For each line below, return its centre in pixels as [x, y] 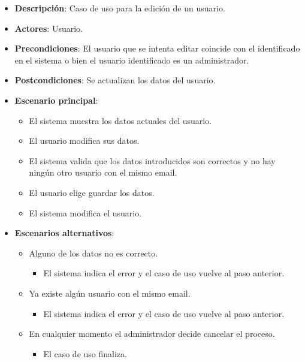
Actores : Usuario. [49, 28]
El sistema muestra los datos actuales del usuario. [120, 120]
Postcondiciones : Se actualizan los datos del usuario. [115, 80]
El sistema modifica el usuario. [85, 212]
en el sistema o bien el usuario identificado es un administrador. [132, 60]
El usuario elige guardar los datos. [92, 192]
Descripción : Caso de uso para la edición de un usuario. [120, 8]
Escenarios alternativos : [64, 233]
